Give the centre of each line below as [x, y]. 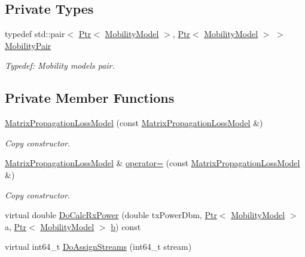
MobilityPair [28, 45]
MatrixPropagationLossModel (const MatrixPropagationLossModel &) [134, 123]
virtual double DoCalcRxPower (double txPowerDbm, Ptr [111, 215]
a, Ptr [16, 226]
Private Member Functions [90, 98]
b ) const [126, 226]
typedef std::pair [35, 34]
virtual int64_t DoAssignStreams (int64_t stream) [98, 247]
